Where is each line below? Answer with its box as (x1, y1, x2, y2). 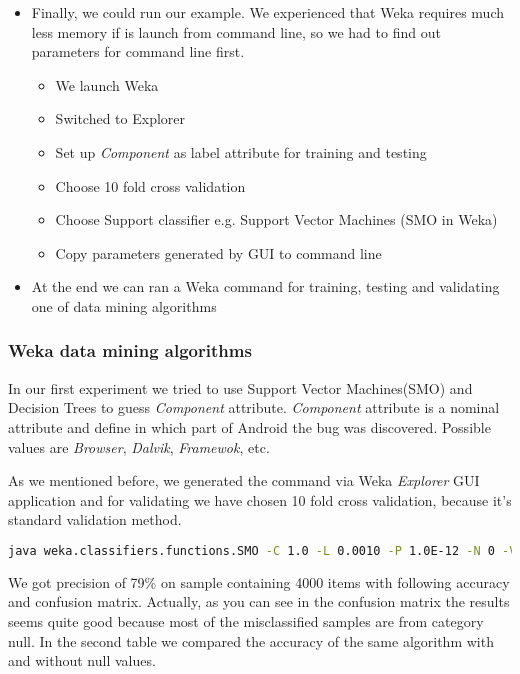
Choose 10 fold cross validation (55, 175, 246, 196)
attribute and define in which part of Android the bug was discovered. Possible (8, 416, 491, 437)
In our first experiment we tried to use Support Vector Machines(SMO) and (8, 377, 473, 398)
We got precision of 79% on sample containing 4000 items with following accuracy (8, 571, 510, 592)
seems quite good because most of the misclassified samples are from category (8, 610, 484, 631)
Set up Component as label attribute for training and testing (55, 141, 427, 162)
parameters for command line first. (31, 41, 245, 62)
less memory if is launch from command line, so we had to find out (31, 21, 441, 42)
